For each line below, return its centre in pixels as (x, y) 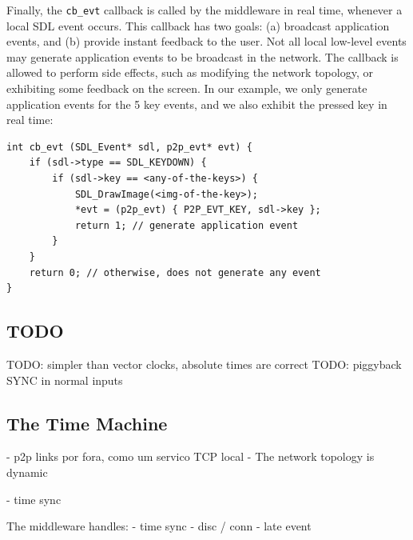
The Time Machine (87, 423)
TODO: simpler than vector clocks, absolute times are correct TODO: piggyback (204, 364)
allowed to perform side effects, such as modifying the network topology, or (190, 72)
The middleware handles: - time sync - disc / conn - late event (159, 526)
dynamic (27, 472)
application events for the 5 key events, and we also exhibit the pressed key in (197, 104)
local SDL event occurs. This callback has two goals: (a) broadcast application (198, 25)
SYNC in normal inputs (65, 380)
